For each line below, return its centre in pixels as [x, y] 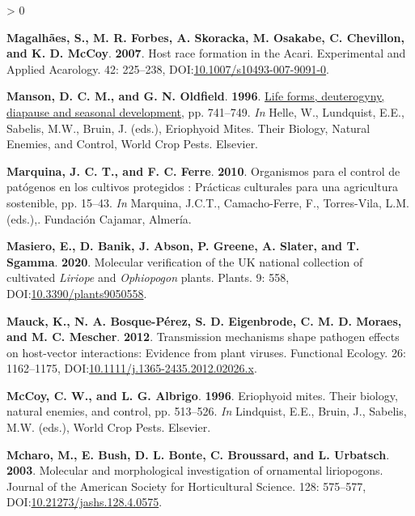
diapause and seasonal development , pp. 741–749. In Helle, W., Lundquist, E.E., [205, 111]
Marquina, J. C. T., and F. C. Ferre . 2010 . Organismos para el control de [203, 171]
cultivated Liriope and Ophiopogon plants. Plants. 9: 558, [148, 277]
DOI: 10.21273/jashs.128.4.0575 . [85, 502]
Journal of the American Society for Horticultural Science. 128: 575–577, [186, 486]
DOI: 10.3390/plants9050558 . [77, 293]
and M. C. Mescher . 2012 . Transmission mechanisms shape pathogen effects [203, 337]
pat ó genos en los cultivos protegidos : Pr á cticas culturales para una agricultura [202, 187]
